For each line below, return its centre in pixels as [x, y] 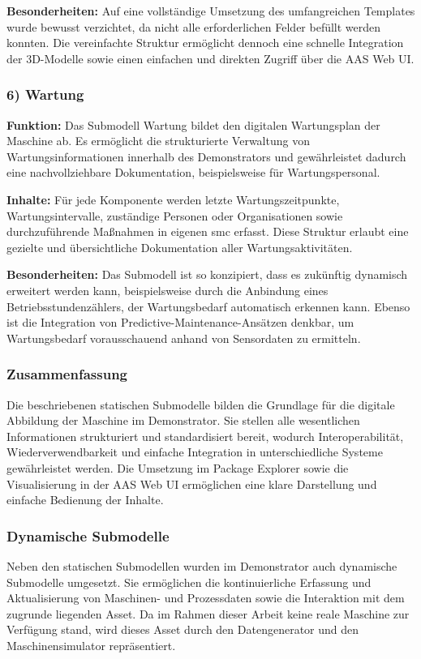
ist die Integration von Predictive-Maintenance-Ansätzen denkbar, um [180, 322]
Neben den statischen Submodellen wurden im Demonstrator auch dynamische [202, 565]
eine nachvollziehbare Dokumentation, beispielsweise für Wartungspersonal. [193, 172]
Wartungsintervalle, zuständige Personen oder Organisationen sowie [175, 215]
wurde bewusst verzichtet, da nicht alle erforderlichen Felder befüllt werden [194, 26]
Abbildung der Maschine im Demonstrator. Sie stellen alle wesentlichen [183, 420]
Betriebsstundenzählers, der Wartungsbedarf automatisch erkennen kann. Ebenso [208, 306]
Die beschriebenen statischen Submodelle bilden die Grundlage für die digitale [201, 404]
